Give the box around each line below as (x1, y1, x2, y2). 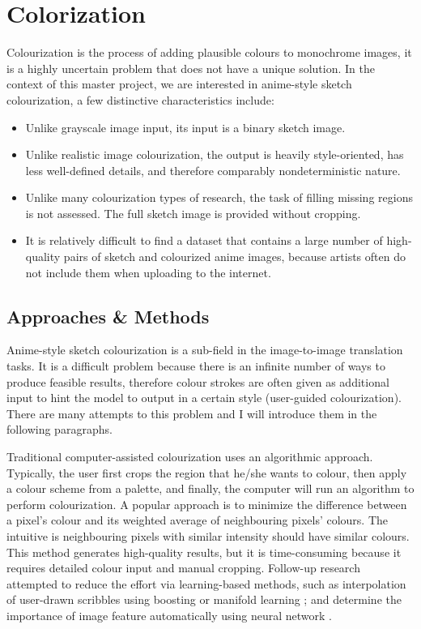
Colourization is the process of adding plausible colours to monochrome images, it (6, 44, 412, 61)
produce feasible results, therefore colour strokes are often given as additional (6, 373, 389, 390)
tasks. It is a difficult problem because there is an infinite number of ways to (6, 357, 385, 374)
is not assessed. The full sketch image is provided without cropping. (25, 204, 361, 221)
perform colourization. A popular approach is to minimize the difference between (6, 495, 407, 512)
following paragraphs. (6, 421, 113, 438)
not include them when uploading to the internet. (25, 263, 271, 280)
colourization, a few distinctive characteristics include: (6, 91, 274, 108)
